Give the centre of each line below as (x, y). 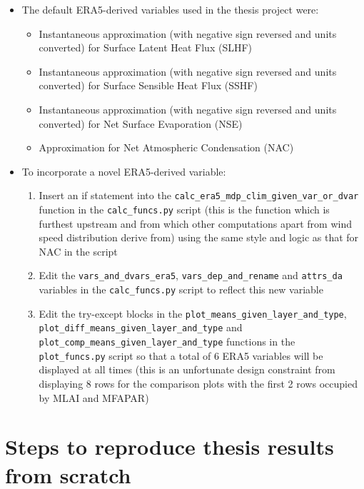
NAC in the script (78, 251)
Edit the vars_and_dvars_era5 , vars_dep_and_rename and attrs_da (191, 275)
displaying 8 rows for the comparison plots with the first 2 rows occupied (198, 383)
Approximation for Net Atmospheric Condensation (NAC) (166, 147)
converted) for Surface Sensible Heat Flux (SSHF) (148, 85)
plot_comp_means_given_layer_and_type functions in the (167, 342)
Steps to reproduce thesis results (170, 447)
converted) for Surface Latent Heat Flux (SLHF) (146, 47)
